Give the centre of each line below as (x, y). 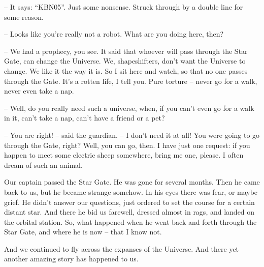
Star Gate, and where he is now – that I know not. (83, 232)
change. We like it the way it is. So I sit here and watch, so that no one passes (126, 70)
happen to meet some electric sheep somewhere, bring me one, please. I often (124, 155)
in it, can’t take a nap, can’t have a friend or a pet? (85, 118)
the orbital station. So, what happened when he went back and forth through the (130, 221)
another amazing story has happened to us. (71, 259)
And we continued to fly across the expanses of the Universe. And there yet (122, 248)
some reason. (24, 17)
